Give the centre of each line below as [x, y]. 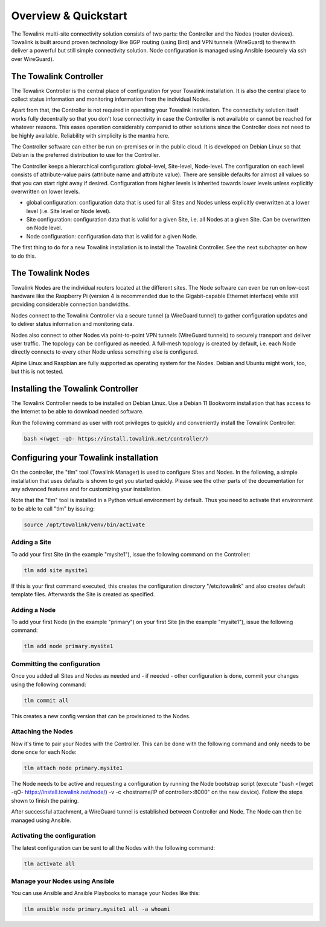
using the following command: [49, 684]
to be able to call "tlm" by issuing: [53, 508]
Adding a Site [31, 542]
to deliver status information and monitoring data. [72, 324]
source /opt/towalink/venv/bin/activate [84, 524]
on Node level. [44, 228]
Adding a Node [34, 610]
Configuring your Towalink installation [85, 458]
